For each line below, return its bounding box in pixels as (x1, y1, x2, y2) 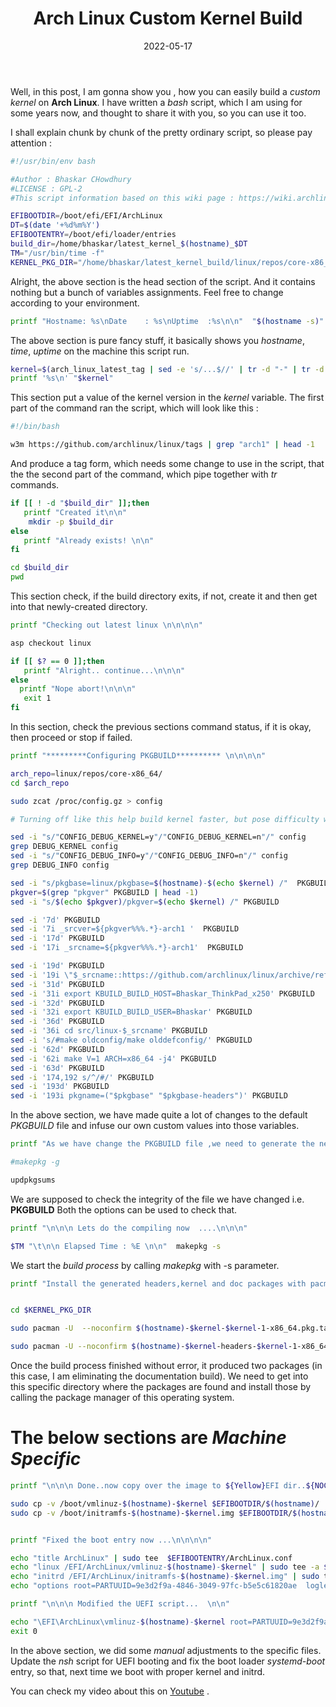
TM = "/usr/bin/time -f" (10, 248, 105, 258)
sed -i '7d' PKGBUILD (10, 915, 101, 925)
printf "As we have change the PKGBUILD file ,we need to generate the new (10, 1139, 333, 1149)
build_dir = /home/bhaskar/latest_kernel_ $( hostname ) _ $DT (10, 239, 248, 249)
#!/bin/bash (10, 422, 60, 432)
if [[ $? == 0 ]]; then (10, 656, 105, 666)
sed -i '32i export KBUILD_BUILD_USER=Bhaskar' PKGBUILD (10, 1007, 253, 1017)
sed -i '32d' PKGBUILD (10, 998, 105, 1008)
